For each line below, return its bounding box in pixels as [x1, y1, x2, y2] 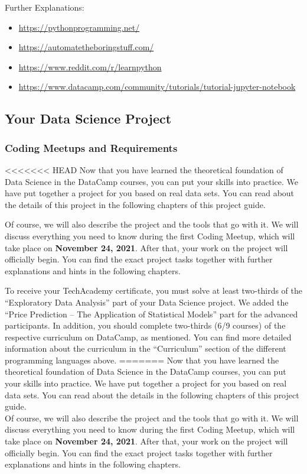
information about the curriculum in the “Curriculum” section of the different [5, 342, 286, 355]
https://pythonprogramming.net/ [18, 21, 140, 33]
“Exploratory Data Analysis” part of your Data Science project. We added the [5, 296, 289, 308]
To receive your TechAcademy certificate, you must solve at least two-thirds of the [5, 284, 302, 297]
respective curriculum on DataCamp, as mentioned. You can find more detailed [5, 330, 292, 343]
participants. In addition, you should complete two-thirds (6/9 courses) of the [5, 319, 286, 332]
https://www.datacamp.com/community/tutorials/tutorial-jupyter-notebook [18, 80, 296, 93]
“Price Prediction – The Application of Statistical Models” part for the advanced [5, 307, 298, 320]
